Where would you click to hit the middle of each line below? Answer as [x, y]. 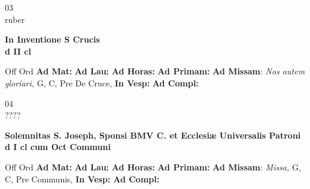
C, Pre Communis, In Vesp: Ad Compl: [82, 178]
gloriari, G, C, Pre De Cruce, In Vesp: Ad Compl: [102, 82]
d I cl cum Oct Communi [58, 147]
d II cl [18, 51]
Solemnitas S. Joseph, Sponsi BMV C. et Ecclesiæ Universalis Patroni [153, 135]
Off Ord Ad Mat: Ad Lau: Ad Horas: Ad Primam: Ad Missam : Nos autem [155, 71]
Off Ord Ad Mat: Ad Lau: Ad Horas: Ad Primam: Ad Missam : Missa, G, [153, 166]
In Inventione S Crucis [52, 39]
